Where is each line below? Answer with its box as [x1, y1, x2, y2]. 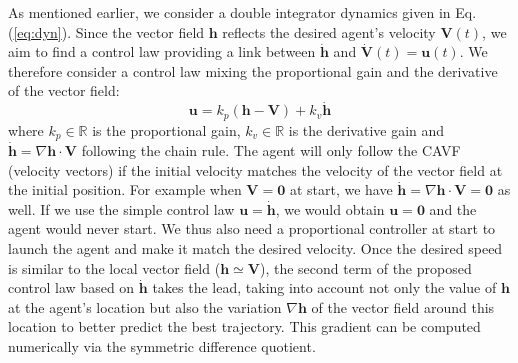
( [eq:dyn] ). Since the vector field [8, 21, 205, 42]
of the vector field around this [311, 296, 495, 317]
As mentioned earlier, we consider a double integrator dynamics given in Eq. [8, 2, 477, 22]
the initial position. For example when [8, 179, 242, 200]
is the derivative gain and [288, 119, 445, 140]
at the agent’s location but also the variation [8, 296, 282, 317]
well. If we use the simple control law [8, 198, 235, 219]
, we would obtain [275, 198, 385, 219]
